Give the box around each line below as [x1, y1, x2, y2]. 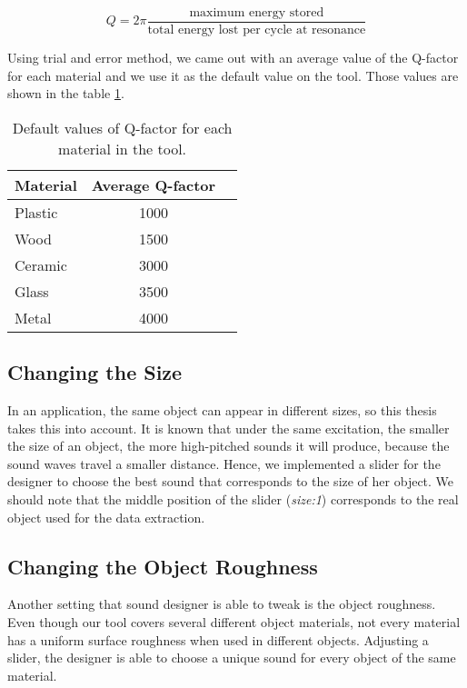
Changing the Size [7, 358, 183, 386]
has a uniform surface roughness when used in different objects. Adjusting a [7, 630, 429, 649]
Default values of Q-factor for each [12, 116, 233, 138]
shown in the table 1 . [7, 84, 124, 103]
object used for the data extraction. [7, 507, 205, 526]
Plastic [15, 201, 58, 223]
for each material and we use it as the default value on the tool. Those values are [7, 65, 459, 85]
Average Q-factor [91, 174, 216, 195]
